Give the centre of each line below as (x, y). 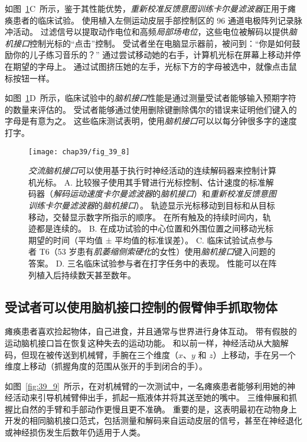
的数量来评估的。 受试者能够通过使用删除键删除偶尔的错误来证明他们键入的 (151, 109)
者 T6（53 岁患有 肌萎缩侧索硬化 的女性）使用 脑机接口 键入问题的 (152, 251)
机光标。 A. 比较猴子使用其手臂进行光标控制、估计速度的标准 (147, 182)
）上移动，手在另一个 (254, 354)
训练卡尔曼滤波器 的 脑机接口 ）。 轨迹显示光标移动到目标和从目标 (152, 205)
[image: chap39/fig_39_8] (79, 152)
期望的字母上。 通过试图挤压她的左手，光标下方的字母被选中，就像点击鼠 (155, 66)
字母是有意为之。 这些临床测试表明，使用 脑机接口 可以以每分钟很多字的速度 (151, 121)
